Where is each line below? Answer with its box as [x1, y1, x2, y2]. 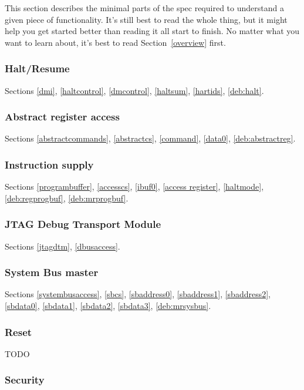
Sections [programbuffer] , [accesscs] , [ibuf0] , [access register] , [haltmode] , [5, 180, 264, 193]
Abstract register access [5, 109, 120, 124]
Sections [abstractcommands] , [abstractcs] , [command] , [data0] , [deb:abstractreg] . [5, 132, 296, 144]
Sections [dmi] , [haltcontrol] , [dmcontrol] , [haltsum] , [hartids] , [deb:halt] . [5, 84, 264, 96]
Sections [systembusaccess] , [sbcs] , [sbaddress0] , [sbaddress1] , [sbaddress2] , [5, 288, 271, 300]
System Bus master [5, 265, 99, 280]
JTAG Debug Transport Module [5, 217, 161, 231]
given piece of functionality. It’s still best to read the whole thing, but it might [5, 13, 288, 25]
